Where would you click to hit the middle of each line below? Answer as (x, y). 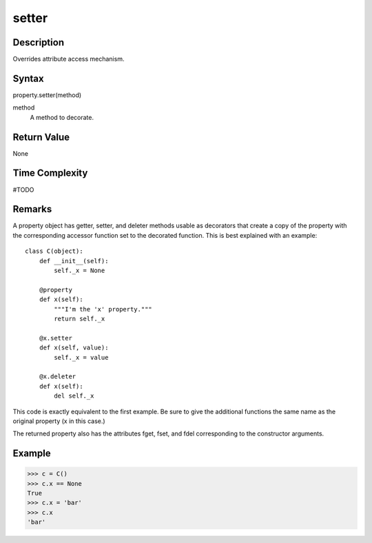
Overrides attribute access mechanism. (69, 59)
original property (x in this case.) (59, 421)
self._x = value (81, 357)
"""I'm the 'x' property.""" (103, 309)
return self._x (80, 318)
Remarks (32, 209)
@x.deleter (58, 377)
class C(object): (54, 251)
